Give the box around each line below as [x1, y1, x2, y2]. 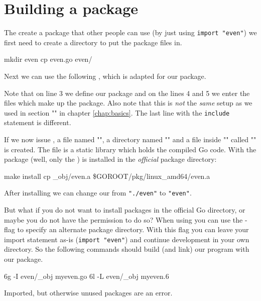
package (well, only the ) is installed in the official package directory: [4, 154, 217, 164]
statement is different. [4, 117, 71, 128]
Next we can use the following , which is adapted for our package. [4, 70, 206, 81]
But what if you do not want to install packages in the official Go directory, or [4, 205, 245, 215]
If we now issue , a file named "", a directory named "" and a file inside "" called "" [4, 134, 256, 144]
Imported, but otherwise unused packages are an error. [4, 287, 173, 298]
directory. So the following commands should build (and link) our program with [4, 244, 249, 254]
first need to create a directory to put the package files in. [4, 37, 182, 47]
